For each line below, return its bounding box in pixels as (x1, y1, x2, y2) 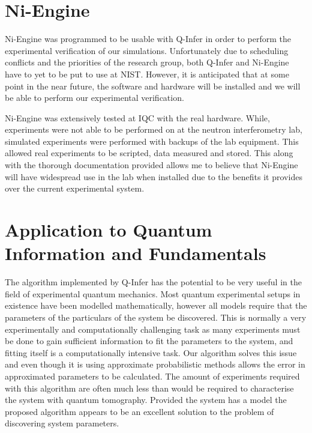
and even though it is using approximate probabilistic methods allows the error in (5, 358, 305, 371)
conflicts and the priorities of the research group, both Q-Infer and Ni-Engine (5, 56, 289, 68)
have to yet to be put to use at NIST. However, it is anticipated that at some (5, 67, 289, 80)
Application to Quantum (5, 217, 212, 242)
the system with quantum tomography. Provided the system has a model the (5, 393, 287, 406)
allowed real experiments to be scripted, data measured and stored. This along (5, 147, 293, 159)
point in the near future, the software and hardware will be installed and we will (5, 79, 301, 92)
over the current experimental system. (5, 182, 145, 195)
